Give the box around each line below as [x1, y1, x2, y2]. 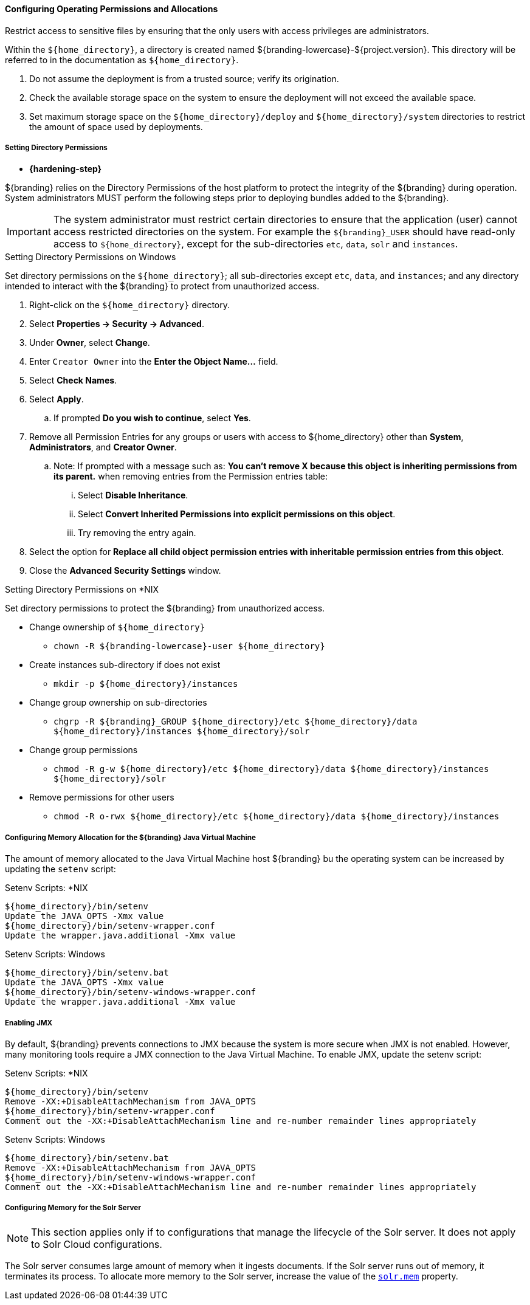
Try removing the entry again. [78, 528, 196, 539]
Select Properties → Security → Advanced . [29, 319, 204, 329]
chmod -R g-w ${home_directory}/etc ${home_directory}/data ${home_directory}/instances [53, 764, 489, 774]
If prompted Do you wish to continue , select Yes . [53, 413, 251, 424]
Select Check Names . [29, 375, 117, 386]
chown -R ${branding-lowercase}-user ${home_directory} [53, 641, 325, 652]
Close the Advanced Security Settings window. [29, 565, 221, 576]
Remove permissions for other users [29, 792, 174, 803]
